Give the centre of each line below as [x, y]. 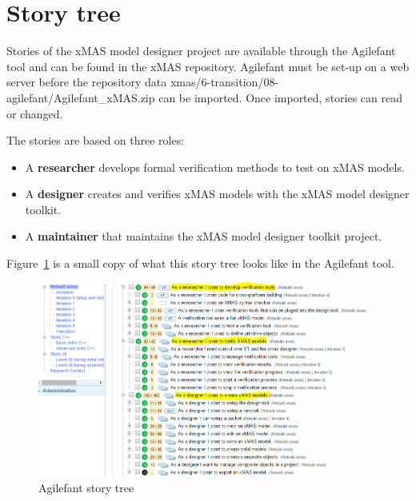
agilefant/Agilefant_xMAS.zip [81, 97]
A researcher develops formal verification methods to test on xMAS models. [215, 167]
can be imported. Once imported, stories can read [281, 97]
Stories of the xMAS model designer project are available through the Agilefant [201, 51]
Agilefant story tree [86, 488]
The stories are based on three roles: [96, 140]
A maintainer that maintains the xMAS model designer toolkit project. [204, 236]
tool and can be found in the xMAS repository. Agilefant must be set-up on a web [208, 66]
